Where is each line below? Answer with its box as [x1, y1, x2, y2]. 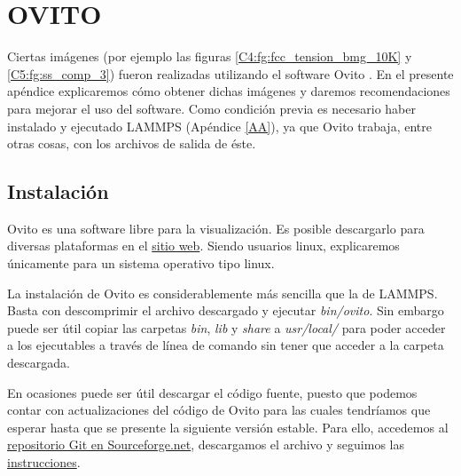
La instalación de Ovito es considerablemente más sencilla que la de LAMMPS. [7, 283, 438, 302]
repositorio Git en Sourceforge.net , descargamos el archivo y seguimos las [7, 435, 404, 454]
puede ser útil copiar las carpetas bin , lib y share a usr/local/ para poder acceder [7, 318, 446, 337]
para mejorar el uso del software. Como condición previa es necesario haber [7, 99, 416, 117]
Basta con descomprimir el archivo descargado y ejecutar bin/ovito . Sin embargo [7, 301, 444, 320]
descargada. [7, 353, 70, 372]
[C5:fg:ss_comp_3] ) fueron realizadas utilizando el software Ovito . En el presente [7, 64, 454, 83]
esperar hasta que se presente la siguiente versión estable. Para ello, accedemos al [7, 417, 449, 436]
